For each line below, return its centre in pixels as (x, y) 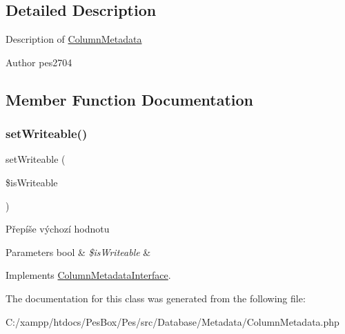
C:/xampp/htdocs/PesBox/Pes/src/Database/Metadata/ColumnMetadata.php (172, 321)
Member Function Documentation (130, 99)
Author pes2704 (39, 62)
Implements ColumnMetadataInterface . (88, 275)
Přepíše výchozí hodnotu (58, 229)
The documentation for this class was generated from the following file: (156, 298)
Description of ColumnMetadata (74, 39)
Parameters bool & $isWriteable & (78, 252)
